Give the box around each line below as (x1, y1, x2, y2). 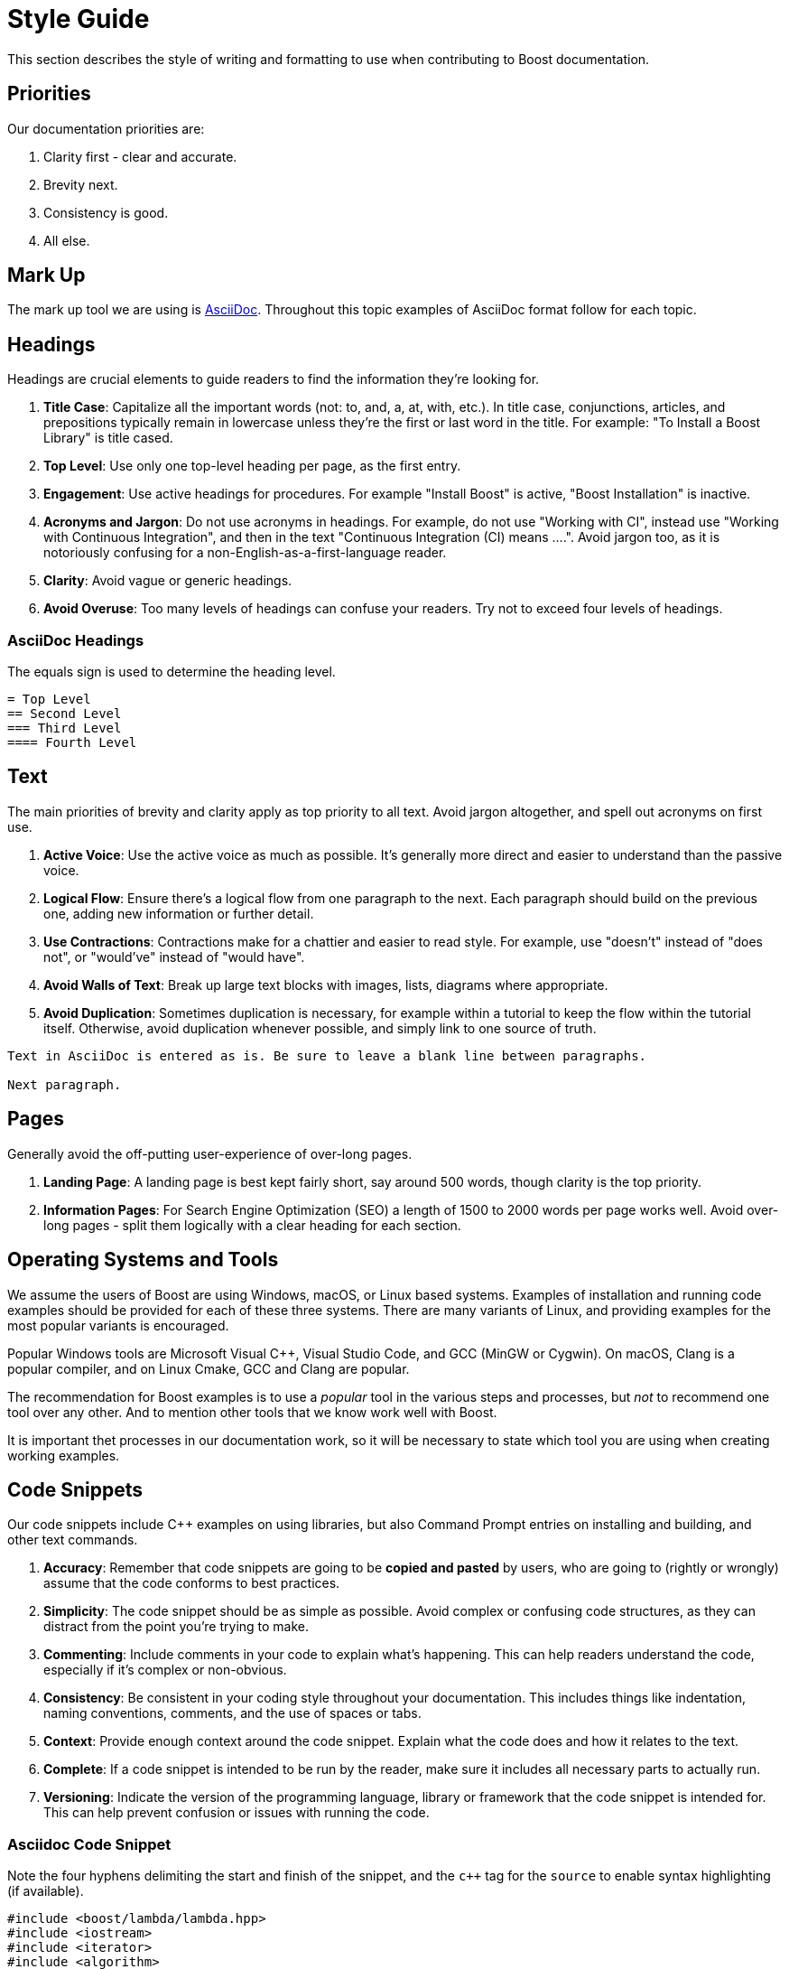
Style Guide (7, 4, 150, 34)
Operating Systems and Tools (7, 1248, 279, 1272)
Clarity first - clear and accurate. (43, 148, 237, 164)
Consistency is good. (43, 204, 169, 220)
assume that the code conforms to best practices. (43, 1575, 340, 1591)
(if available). (7, 1883, 84, 1899)
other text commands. (7, 1532, 138, 1548)
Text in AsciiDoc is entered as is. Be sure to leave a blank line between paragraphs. (7, 1048, 647, 1063)
